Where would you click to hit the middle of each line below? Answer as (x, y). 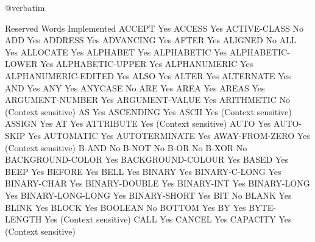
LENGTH (23, 219)
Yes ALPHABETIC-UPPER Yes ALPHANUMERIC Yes (147, 64)
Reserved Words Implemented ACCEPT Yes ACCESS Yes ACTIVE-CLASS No (154, 28)
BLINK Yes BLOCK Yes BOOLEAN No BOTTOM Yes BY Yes (126, 207)
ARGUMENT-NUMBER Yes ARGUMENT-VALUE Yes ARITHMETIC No (147, 100)
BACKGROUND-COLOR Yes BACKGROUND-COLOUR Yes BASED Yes (147, 159)
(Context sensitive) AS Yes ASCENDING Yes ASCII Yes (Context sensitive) (148, 111)
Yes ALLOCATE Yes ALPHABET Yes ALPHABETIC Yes (116, 52)
